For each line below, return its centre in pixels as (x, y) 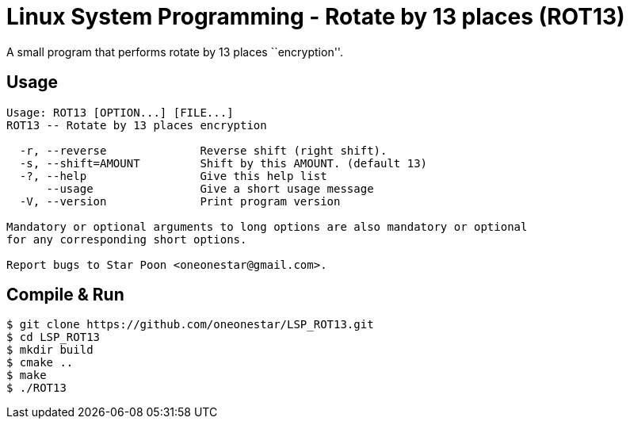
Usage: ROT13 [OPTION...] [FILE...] (120, 112)
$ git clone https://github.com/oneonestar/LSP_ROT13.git (190, 325)
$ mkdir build (50, 350)
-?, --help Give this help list (173, 176)
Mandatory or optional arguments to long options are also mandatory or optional (267, 226)
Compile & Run (65, 295)
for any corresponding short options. (127, 239)
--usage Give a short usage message (210, 188)
